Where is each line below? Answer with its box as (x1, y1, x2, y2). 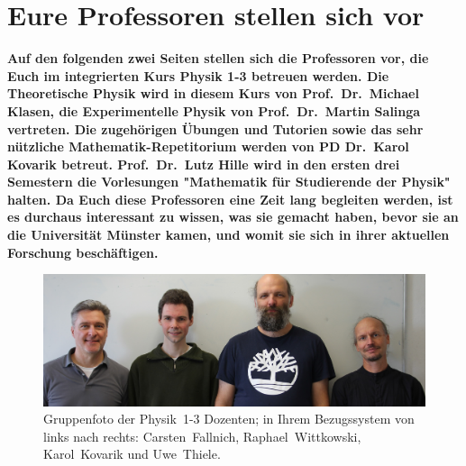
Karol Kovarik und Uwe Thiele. (43, 444, 221, 463)
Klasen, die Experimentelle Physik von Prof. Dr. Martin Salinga (7, 101, 421, 120)
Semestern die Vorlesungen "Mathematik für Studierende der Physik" (7, 172, 451, 191)
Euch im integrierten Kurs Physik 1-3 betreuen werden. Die (7, 66, 389, 85)
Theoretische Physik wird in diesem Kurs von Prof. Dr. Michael (7, 84, 419, 103)
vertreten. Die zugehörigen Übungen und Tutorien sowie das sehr (7, 119, 424, 138)
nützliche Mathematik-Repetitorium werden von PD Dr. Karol (7, 137, 409, 156)
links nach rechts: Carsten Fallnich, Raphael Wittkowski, (43, 426, 361, 445)
